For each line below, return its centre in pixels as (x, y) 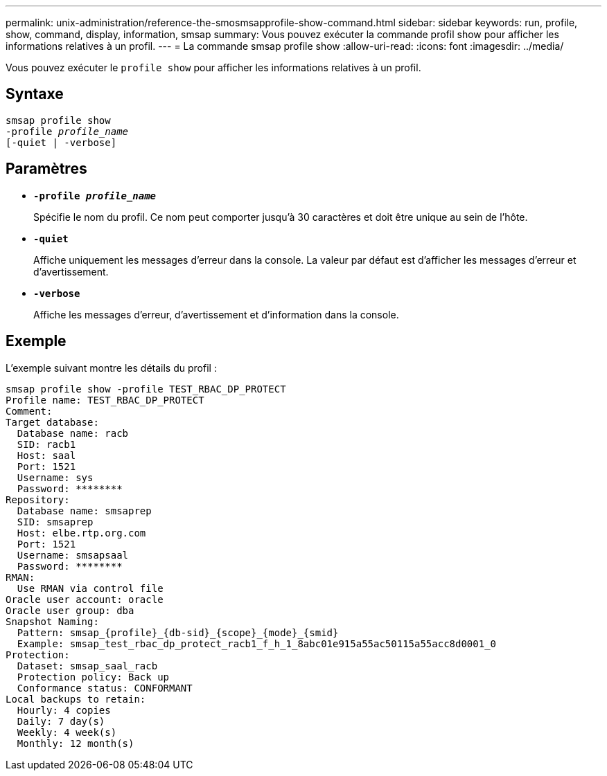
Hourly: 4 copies (64, 710)
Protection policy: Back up (93, 677)
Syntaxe (35, 94)
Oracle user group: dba (70, 610)
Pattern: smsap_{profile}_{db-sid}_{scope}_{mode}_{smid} (178, 632)
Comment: (29, 411)
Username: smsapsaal (73, 555)
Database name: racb (73, 433)
